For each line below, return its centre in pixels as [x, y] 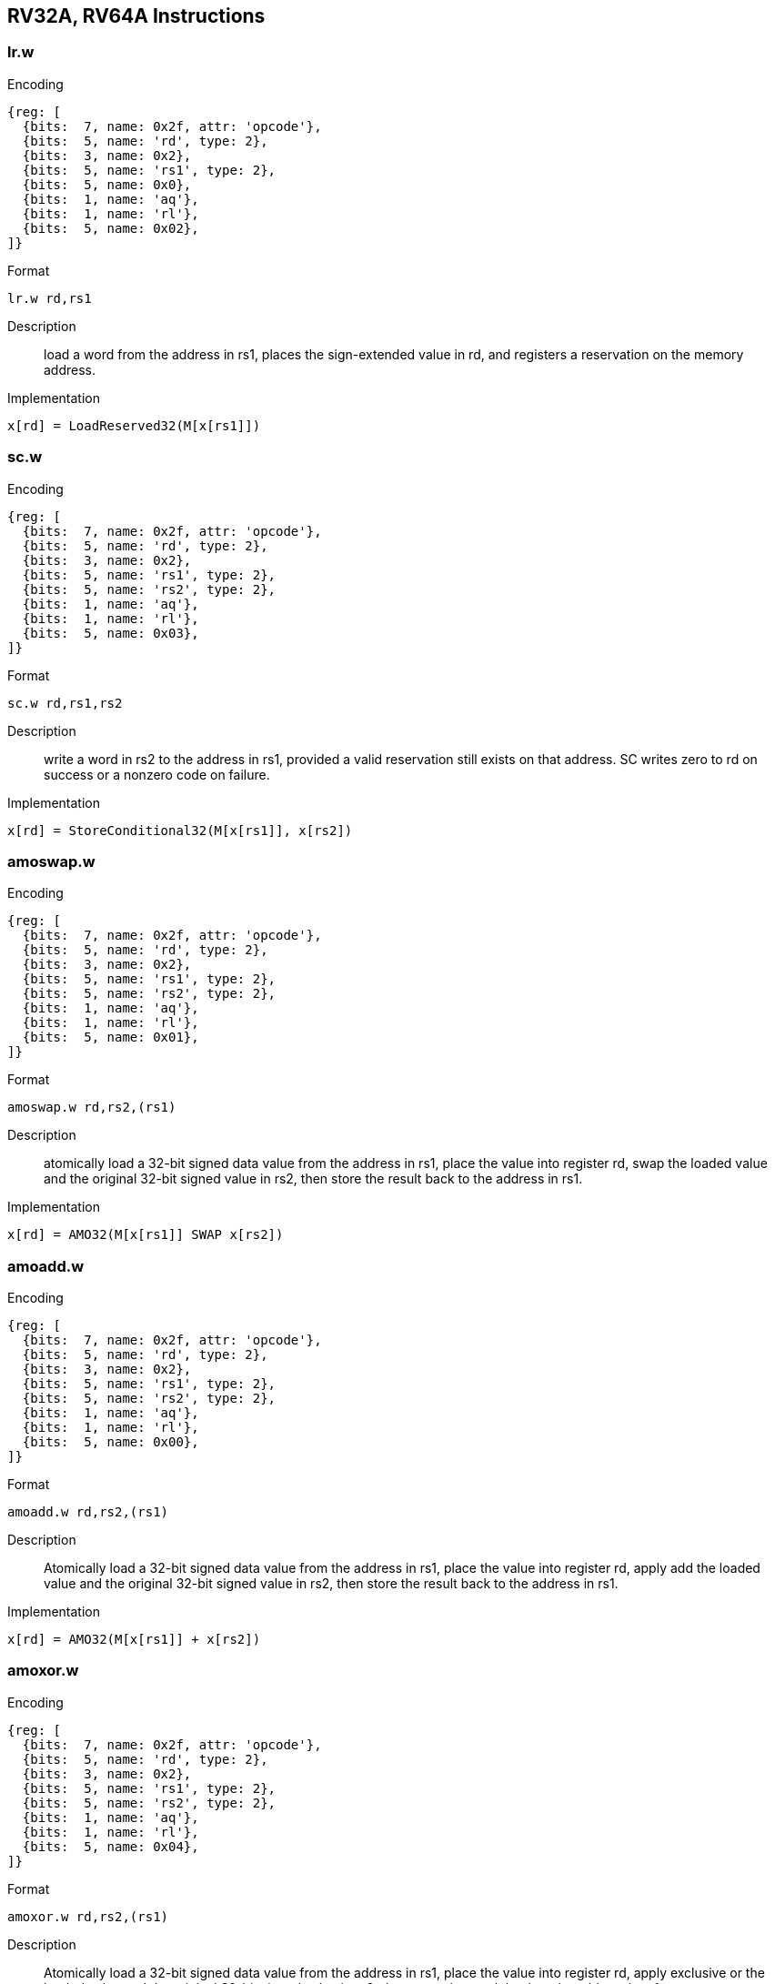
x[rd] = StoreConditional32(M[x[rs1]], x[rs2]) [180, 830]
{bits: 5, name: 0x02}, [111, 228]
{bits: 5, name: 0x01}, [111, 1037]
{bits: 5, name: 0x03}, [111, 633]
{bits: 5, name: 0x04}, [111, 1846]
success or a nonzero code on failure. [157, 774]
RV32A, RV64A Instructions [136, 16]
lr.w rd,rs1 [50, 298]
